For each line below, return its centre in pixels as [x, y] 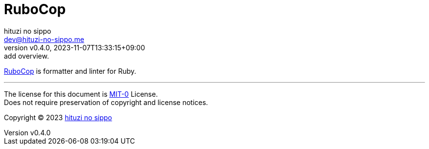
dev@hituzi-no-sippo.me [44, 39]
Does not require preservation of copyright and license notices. [106, 102]
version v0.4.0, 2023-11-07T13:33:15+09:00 [75, 47]
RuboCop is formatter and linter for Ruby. [70, 71]
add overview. [26, 56]
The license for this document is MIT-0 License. [81, 94]
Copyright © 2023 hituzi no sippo [58, 117]
